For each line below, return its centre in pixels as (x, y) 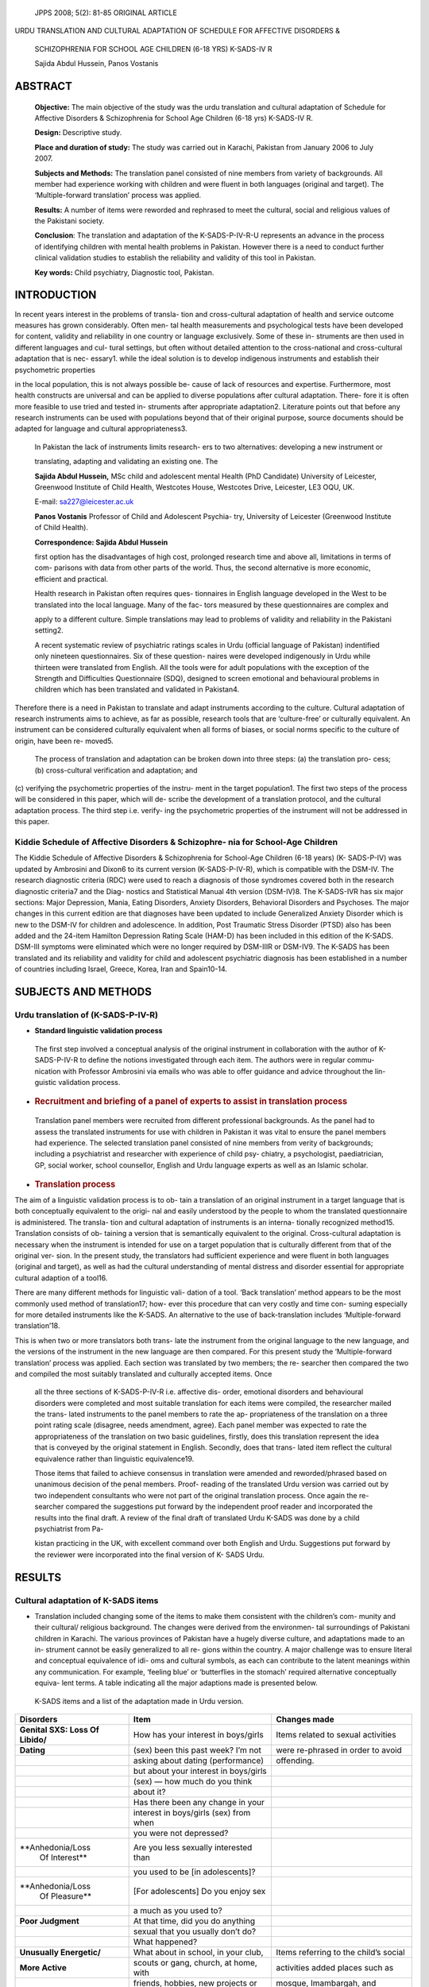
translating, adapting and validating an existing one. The (126, 462)
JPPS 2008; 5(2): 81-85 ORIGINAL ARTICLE (106, 13)
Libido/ (33, 1740)
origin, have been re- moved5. (64, 741)
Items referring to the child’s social (340, 1953)
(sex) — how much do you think (193, 1782)
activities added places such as (334, 1968)
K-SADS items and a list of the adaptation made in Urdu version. (139, 1701)
